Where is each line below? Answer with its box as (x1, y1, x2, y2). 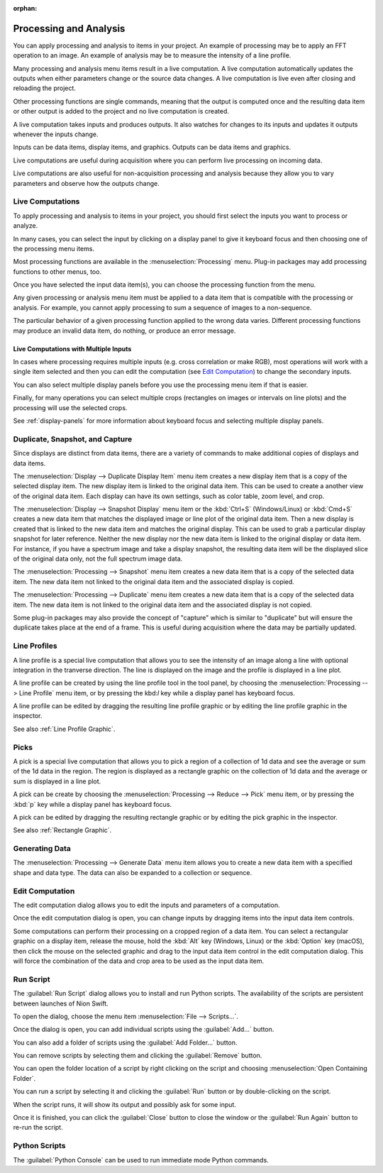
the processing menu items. (13, 244, 95, 253)
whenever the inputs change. (13, 130, 99, 138)
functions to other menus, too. (13, 267, 102, 276)
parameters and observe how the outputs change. (13, 179, 160, 187)
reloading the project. (13, 84, 76, 92)
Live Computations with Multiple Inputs (13, 344, 132, 353)
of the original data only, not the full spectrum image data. (13, 554, 183, 563)
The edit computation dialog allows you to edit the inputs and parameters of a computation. (13, 901, 280, 910)
